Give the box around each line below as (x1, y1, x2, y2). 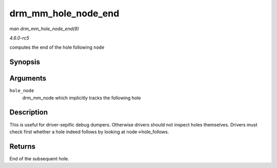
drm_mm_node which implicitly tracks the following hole (22, 95, 141, 101)
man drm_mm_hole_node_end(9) (9, 26, 80, 32)
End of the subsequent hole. (9, 155, 69, 161)
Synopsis (9, 58, 41, 67)
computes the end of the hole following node (9, 44, 105, 51)
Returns (9, 142, 36, 151)
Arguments (9, 74, 47, 83)
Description (9, 108, 48, 117)
